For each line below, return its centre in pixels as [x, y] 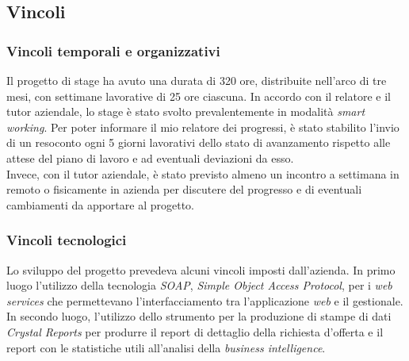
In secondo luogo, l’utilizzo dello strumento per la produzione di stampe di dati [199, 316]
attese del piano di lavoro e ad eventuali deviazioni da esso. [150, 157]
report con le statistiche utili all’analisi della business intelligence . [166, 347]
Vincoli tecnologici [67, 240]
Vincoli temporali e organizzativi [113, 50]
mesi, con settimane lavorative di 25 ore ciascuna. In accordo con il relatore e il [199, 96]
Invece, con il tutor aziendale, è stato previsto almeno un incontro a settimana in [203, 173]
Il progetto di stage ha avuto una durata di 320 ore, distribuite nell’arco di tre [197, 80]
